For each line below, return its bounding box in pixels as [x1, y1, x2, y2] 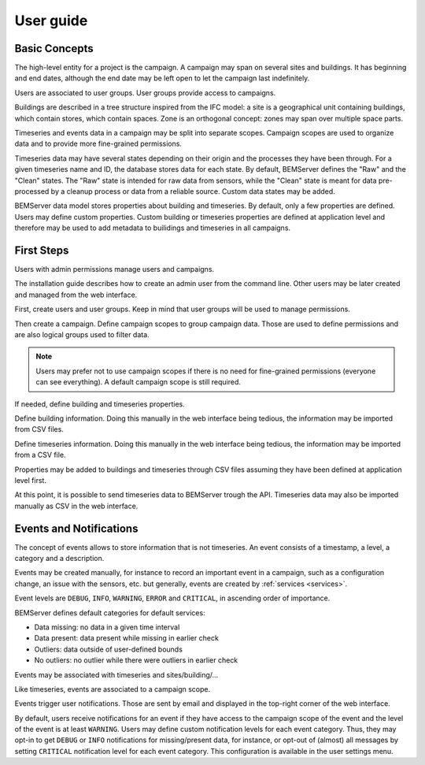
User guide [14, 12, 88, 29]
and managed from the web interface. [14, 290, 138, 299]
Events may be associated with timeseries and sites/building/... [14, 670, 219, 679]
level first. [14, 475, 47, 485]
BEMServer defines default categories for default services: [14, 607, 205, 618]
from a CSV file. [14, 450, 66, 460]
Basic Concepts [14, 42, 94, 55]
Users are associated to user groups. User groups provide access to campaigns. [14, 87, 276, 98]
